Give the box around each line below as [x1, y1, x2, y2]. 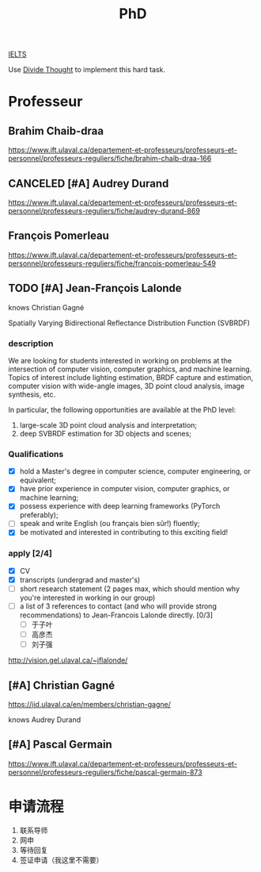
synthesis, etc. [8, 390, 56, 399]
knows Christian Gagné [8, 302, 85, 312]
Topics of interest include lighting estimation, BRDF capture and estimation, [8, 372, 254, 382]
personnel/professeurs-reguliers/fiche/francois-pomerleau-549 [8, 259, 216, 268]
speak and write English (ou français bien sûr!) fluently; [19, 519, 200, 528]
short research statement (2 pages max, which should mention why [19, 584, 240, 593]
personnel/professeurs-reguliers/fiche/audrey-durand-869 [8, 206, 200, 215]
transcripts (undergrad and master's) [19, 574, 141, 584]
